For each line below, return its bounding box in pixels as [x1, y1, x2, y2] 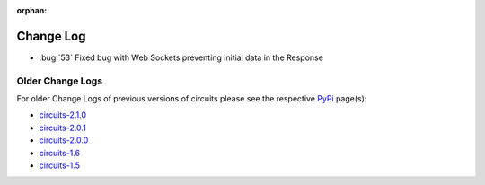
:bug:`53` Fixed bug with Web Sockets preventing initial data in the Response [39, 52, 323, 63]
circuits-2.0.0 [39, 135, 89, 145]
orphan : [16, 5, 48, 15]
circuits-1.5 [39, 160, 81, 171]
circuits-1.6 [39, 147, 81, 158]
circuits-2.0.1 [39, 122, 87, 133]
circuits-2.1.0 [39, 110, 87, 120]
